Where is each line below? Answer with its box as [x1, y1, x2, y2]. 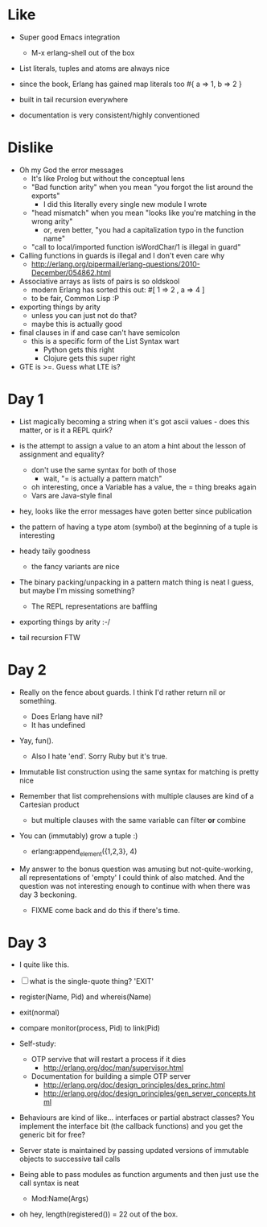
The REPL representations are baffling [31, 601, 158, 611]
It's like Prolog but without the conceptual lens [31, 173, 186, 183]
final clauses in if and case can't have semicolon [18, 328, 180, 337]
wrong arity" [31, 216, 73, 226]
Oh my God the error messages [18, 165, 124, 175]
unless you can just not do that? [31, 310, 138, 320]
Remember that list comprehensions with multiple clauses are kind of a [18, 791, 254, 800]
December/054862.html [31, 267, 112, 277]
